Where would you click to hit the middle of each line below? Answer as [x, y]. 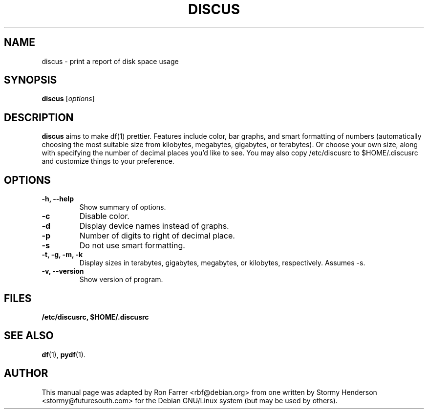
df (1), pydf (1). [64, 354]
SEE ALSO [29, 336]
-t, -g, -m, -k [62, 255]
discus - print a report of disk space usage [110, 61]
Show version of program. [121, 280]
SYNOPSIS [31, 80]
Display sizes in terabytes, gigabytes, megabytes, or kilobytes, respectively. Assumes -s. [222, 263]
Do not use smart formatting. [132, 246]
